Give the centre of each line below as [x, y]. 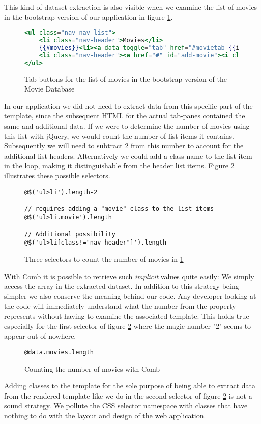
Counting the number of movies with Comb [92, 368]
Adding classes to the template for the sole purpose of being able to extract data [130, 386]
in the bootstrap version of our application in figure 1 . [89, 17]
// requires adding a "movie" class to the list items [119, 209]
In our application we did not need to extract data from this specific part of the [128, 105]
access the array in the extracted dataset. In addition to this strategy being [122, 286]
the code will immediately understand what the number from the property [120, 306]
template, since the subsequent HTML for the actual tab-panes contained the [125, 116]
